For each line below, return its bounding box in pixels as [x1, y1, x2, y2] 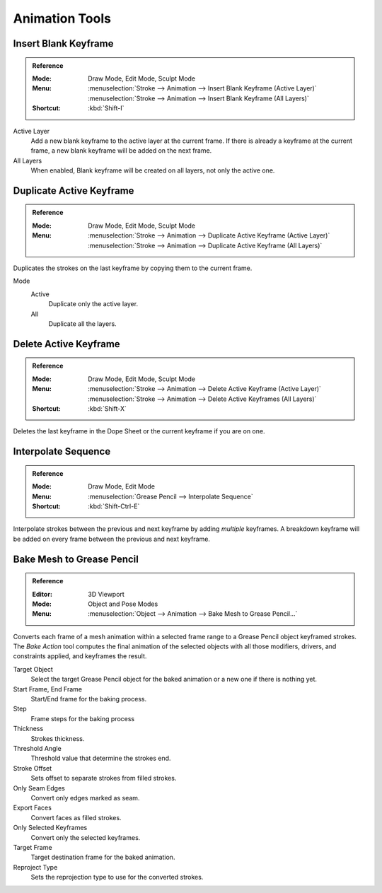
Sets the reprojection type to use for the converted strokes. [30, 873, 204, 882]
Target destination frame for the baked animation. [30, 853, 175, 862]
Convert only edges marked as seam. [30, 793, 140, 802]
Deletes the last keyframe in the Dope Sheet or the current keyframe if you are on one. [13, 427, 265, 436]
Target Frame [13, 843, 52, 851]
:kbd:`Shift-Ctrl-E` [88, 502, 140, 510]
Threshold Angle [13, 744, 62, 752]
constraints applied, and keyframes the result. [13, 652, 147, 660]
